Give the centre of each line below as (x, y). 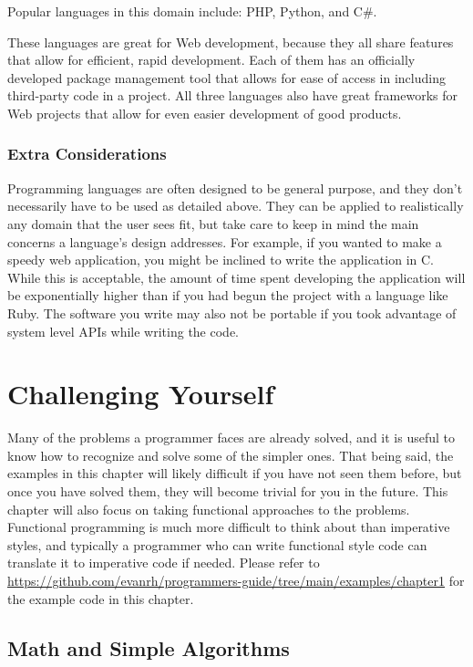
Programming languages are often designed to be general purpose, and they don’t (235, 188)
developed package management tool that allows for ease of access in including (226, 77)
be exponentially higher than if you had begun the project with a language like (228, 295)
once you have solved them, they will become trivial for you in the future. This (228, 491)
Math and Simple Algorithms (149, 647)
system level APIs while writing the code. (123, 331)
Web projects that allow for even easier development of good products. (205, 113)
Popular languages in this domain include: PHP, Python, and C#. (192, 11)
